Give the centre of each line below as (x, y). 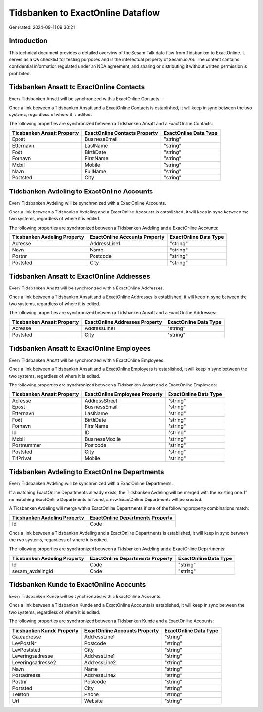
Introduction (28, 41)
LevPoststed (26, 650)
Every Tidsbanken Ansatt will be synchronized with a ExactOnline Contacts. (85, 99)
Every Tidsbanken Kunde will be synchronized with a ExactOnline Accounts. (85, 597)
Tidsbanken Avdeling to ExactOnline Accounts (81, 191)
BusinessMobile (103, 439)
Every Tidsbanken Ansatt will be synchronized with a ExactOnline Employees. (87, 360)
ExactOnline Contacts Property (121, 133)
